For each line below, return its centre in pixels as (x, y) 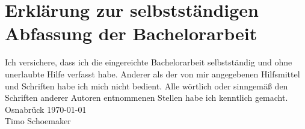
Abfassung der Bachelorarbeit (131, 33)
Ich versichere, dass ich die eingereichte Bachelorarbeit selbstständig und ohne (149, 62)
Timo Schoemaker (38, 121)
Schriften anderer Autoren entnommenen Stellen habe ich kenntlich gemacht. (146, 97)
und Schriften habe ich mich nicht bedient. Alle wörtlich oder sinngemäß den (146, 85)
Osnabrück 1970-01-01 (46, 109)
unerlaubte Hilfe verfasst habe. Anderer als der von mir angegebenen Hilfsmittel (152, 73)
